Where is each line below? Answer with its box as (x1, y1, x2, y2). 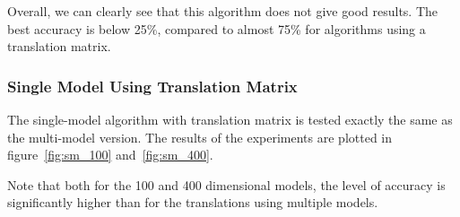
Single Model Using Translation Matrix (7, 74, 298, 97)
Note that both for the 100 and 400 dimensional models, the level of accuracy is (7, 175, 446, 194)
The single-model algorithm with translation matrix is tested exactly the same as (7, 110, 453, 128)
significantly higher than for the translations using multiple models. (7, 193, 378, 212)
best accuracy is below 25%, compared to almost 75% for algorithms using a (7, 19, 426, 38)
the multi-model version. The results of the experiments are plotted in (7, 127, 393, 146)
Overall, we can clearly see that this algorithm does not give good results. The (7, 2, 438, 20)
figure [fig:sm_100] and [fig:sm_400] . (7, 145, 213, 164)
